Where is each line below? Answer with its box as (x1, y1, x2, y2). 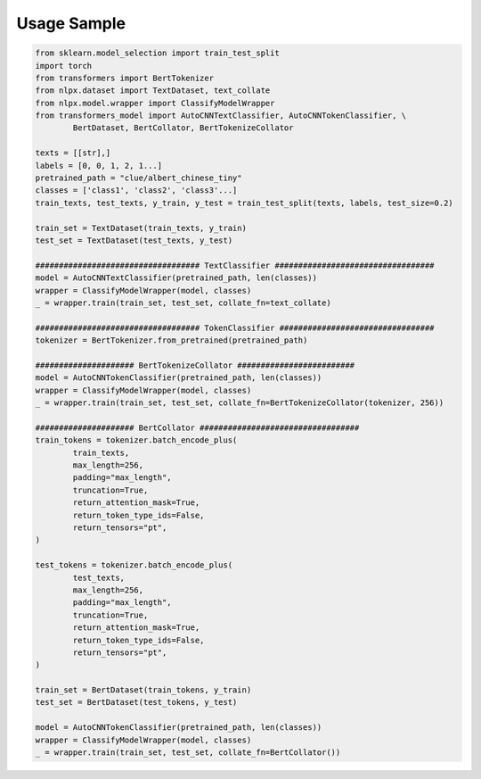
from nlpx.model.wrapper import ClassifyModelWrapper (35, 98, 275, 108)
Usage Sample (16, 13, 126, 33)
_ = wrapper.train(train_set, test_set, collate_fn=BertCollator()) (35, 748, 341, 758)
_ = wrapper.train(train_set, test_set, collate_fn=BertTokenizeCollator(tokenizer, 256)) (35, 398, 444, 408)
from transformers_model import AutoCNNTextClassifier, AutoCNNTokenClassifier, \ (35, 111, 407, 120)
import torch (35, 61, 93, 70)
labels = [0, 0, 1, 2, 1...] (35, 161, 163, 170)
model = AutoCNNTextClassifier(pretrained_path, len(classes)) (35, 273, 318, 283)
